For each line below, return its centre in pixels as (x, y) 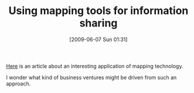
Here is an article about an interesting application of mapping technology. (95, 66)
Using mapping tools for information (98, 11)
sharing (98, 23)
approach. (18, 84)
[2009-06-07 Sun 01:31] (98, 39)
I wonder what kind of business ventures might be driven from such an (91, 77)
